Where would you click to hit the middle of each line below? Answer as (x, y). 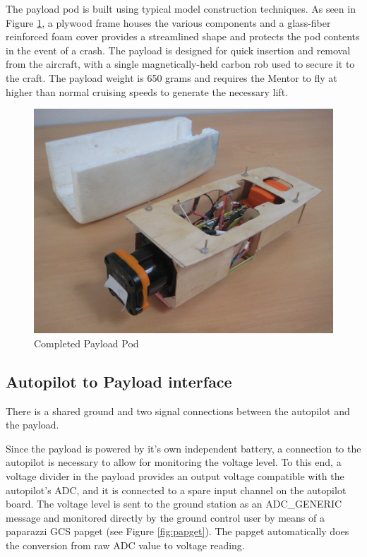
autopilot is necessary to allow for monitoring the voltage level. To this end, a (174, 462)
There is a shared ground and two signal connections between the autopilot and (178, 411)
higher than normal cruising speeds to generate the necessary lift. (147, 91)
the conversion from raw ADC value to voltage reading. (125, 545)
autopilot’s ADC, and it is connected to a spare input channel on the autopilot (176, 490)
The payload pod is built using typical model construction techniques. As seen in (181, 8)
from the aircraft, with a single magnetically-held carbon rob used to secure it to (180, 64)
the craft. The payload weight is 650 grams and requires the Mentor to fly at (172, 77)
